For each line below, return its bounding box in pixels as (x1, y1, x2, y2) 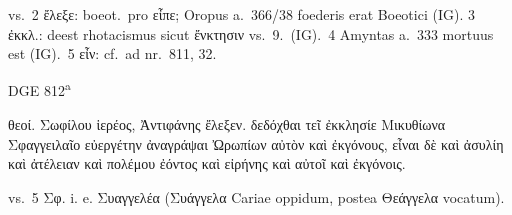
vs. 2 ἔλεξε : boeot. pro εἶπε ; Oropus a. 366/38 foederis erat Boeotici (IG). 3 (8, 4, 475, 24)
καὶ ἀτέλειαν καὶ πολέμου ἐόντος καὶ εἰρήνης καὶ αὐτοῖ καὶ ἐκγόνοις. (8, 153, 406, 174)
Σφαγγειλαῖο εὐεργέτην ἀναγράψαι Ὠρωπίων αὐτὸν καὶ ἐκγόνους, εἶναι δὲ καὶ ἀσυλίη (8, 133, 504, 154)
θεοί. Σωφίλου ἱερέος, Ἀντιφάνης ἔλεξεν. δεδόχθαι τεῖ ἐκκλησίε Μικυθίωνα (8, 114, 446, 135)
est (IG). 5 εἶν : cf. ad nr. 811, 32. (8, 43, 217, 64)
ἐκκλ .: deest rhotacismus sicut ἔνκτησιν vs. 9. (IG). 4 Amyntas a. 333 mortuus (8, 23, 494, 44)
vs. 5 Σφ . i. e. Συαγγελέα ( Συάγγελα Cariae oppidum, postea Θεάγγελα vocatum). (8, 186, 505, 207)
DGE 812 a (8, 77, 71, 101)
